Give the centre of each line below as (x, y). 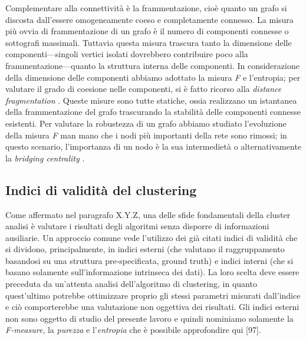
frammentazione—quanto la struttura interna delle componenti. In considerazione (152, 65)
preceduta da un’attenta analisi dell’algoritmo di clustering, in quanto (131, 284)
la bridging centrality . (45, 158)
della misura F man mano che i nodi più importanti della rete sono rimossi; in (146, 135)
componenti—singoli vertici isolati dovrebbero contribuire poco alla (127, 54)
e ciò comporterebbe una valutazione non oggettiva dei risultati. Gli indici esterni (152, 307)
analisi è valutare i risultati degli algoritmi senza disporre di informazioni (137, 226)
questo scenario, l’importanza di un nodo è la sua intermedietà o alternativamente (154, 146)
